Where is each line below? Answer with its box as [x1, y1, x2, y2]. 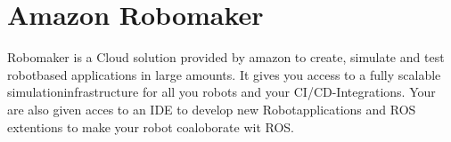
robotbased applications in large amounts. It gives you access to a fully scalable [7, 65, 441, 83]
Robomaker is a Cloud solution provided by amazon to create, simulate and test [7, 48, 445, 67]
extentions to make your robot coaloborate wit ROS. [7, 117, 294, 136]
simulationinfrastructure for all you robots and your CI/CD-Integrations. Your [7, 83, 436, 101]
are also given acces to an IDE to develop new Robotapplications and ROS [7, 99, 416, 118]
